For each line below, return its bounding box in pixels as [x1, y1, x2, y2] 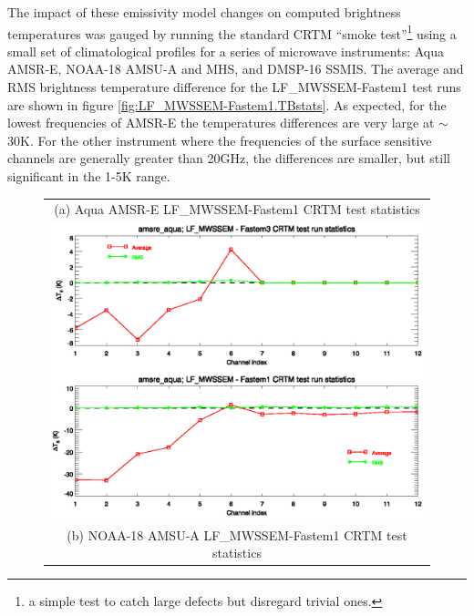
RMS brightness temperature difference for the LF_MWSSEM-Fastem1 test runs [7, 77, 461, 97]
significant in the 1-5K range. [7, 167, 170, 185]
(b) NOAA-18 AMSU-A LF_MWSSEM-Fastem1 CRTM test [67, 525, 407, 544]
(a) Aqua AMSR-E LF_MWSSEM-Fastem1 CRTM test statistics [54, 200, 420, 219]
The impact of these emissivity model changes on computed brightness [7, 3, 401, 21]
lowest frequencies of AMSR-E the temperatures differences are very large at [7, 113, 435, 132]
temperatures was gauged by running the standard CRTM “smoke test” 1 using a [7, 21, 457, 43]
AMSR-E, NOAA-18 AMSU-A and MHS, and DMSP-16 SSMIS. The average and [7, 59, 464, 78]
